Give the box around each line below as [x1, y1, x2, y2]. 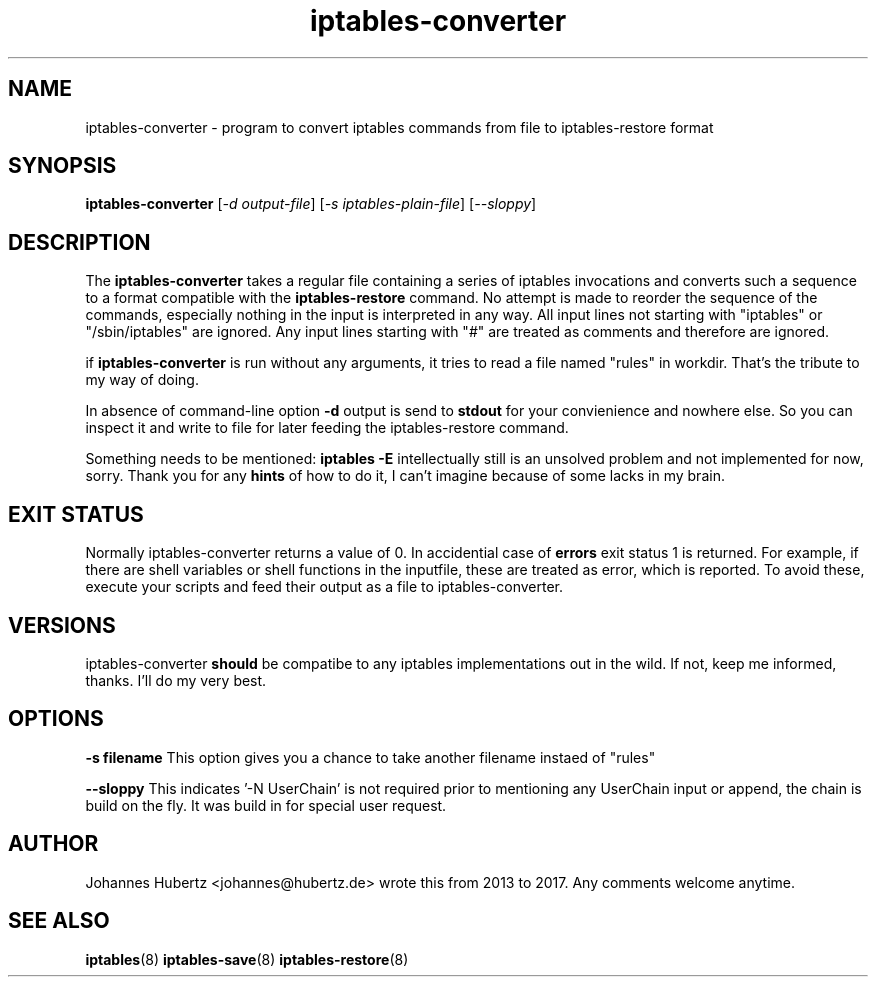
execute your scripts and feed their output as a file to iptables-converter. [85, 578, 564, 596]
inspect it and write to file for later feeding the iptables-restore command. [85, 419, 569, 437]
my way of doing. [85, 371, 199, 389]
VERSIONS [8, 612, 116, 638]
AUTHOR [8, 831, 99, 857]
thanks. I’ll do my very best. [85, 671, 267, 689]
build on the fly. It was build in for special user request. [85, 796, 447, 814]
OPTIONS [8, 706, 104, 732]
